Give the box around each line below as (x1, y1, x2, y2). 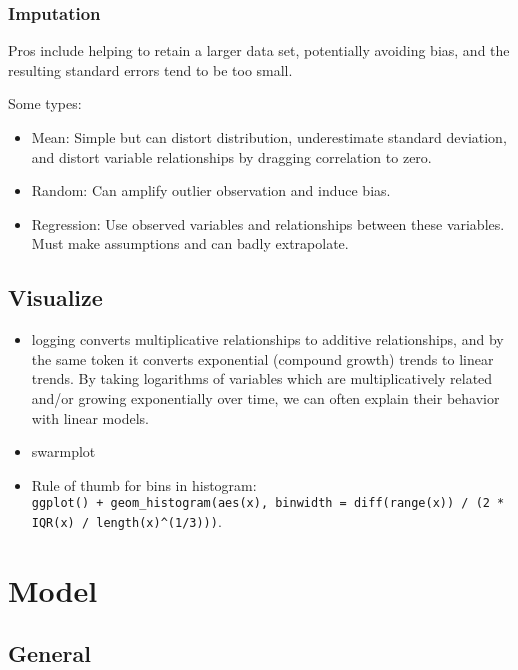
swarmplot (31, 441, 96, 462)
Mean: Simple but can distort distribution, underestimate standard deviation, (31, 127, 507, 147)
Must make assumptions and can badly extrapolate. (31, 233, 349, 254)
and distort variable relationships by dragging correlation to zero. (31, 146, 432, 167)
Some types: (8, 93, 82, 114)
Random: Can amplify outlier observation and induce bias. (31, 180, 391, 201)
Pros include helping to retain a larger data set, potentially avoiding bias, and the (8, 40, 510, 61)
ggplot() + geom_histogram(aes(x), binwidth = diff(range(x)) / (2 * (31, 496, 505, 511)
